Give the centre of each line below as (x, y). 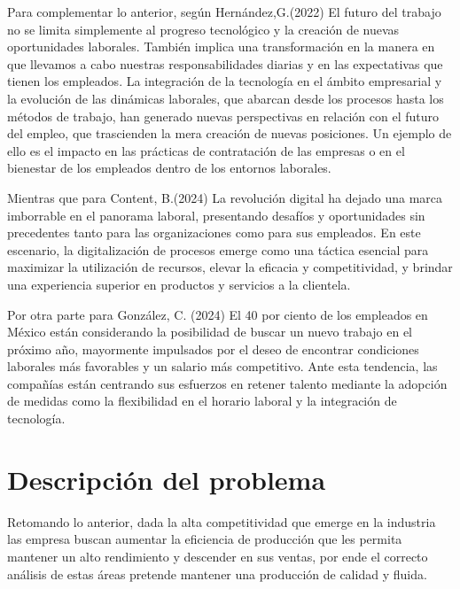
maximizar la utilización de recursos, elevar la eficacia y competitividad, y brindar (230, 267)
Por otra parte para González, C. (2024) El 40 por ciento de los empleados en (218, 314)
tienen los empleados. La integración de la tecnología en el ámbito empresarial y (225, 81)
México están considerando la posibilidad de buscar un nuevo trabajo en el (210, 332)
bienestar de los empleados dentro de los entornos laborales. (169, 168)
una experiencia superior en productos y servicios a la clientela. (179, 284)
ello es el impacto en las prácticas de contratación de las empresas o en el (206, 150)
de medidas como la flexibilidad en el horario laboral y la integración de (202, 401)
